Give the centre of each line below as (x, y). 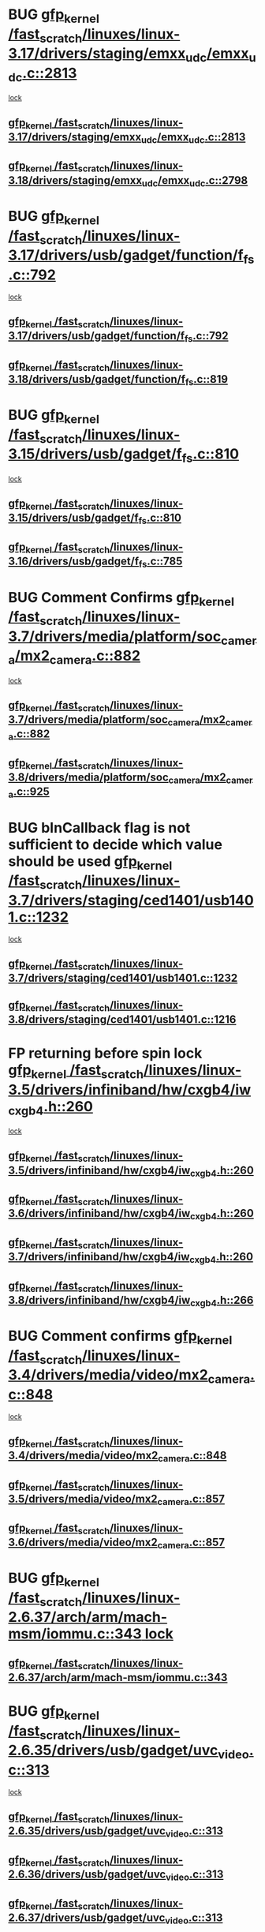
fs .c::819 (207, 380)
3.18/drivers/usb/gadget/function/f (97, 379)
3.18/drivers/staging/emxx (75, 180)
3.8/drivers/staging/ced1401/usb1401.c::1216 (122, 1019)
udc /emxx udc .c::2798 (195, 181)
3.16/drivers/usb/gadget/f (74, 562)
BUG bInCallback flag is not (99, 827)
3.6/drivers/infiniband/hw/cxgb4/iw (99, 1213)
